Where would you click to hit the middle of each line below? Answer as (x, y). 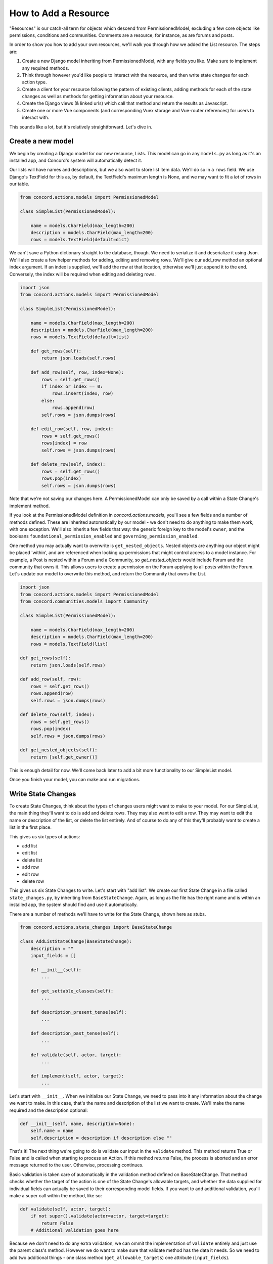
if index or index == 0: (72, 387)
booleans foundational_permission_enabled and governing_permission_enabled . (104, 536)
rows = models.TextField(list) (69, 644)
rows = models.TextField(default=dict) (80, 240)
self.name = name (52, 1131)
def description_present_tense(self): (79, 1012)
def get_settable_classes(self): (72, 991)
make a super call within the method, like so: (56, 1195)
